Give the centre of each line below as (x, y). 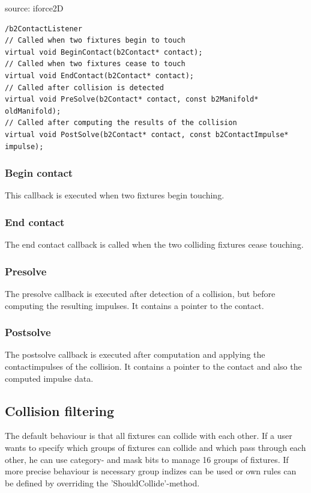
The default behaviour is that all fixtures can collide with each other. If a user (149, 436)
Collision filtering (60, 410)
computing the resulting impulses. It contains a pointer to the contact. (134, 305)
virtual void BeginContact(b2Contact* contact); (104, 52)
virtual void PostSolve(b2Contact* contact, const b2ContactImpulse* (147, 134)
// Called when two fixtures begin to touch (95, 41)
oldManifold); (33, 111)
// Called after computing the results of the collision (121, 123)
